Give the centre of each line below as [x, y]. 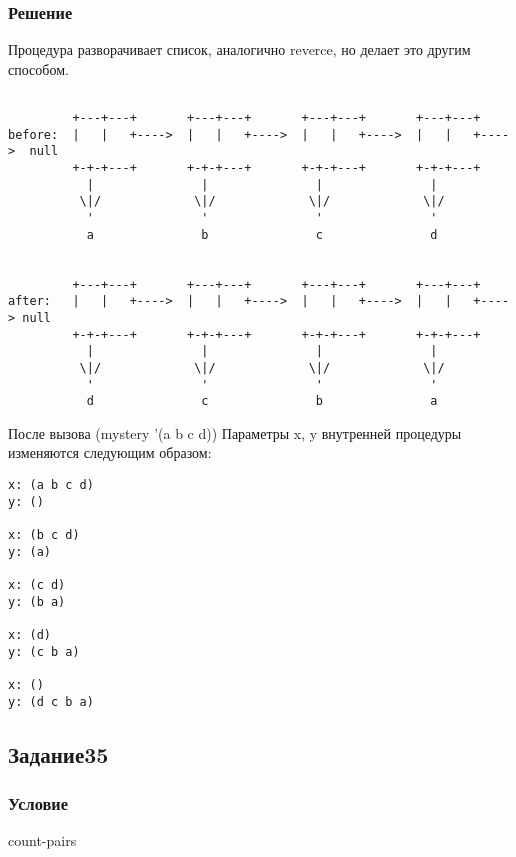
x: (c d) [37, 585]
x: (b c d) [44, 535]
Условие [38, 802]
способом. [38, 68]
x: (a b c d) [51, 485]
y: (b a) [37, 601]
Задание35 [58, 753]
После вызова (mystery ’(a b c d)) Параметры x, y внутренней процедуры [235, 432]
